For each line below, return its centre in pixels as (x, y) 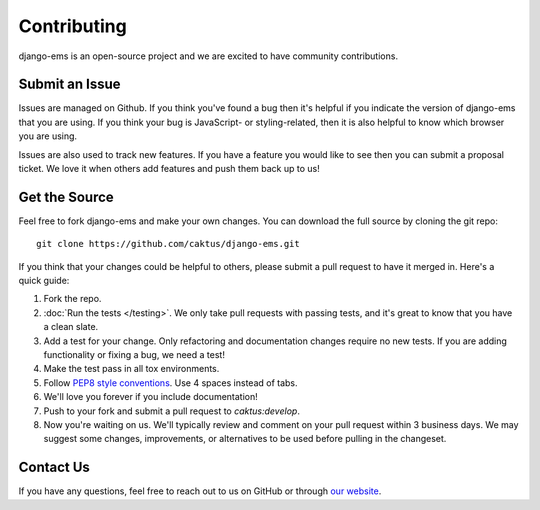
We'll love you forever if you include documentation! (151, 397)
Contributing (72, 26)
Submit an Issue (69, 84)
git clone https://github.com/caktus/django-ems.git (168, 244)
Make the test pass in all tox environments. (131, 369)
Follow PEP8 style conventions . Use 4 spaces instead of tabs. (171, 382)
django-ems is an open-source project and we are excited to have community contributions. (208, 56)
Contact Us (54, 467)
